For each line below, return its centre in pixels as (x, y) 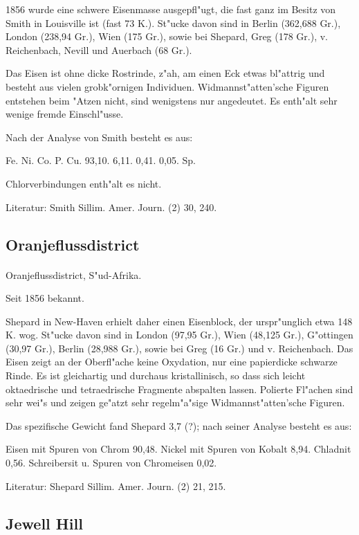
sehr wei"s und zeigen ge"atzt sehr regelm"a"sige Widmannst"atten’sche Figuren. (175, 402)
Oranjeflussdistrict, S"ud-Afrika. (74, 274)
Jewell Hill (44, 523)
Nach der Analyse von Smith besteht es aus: (99, 137)
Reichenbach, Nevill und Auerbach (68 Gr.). (99, 49)
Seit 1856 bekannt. (45, 298)
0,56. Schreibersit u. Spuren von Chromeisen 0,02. (111, 463)
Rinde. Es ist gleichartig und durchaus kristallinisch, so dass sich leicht (156, 375)
